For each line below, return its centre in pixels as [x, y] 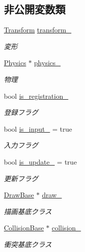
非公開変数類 [35, 9]
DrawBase [19, 195]
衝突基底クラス [28, 244]
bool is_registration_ [36, 96]
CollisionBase [24, 228]
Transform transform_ [38, 30]
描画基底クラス [28, 211]
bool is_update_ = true [41, 161]
